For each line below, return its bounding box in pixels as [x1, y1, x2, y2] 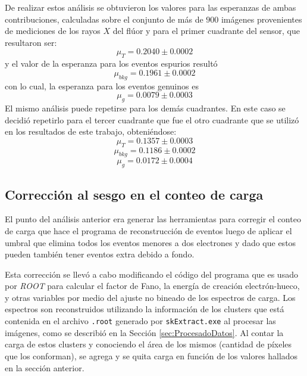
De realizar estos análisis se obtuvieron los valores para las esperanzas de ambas [5, 1, 296, 13]
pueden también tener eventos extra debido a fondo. [5, 248, 195, 260]
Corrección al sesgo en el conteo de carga [5, 185, 264, 203]
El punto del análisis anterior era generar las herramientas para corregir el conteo [5, 213, 301, 225]
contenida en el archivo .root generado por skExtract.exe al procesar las [5, 315, 276, 327]
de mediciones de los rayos [5, 24, 101, 37]
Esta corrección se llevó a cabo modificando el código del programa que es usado [5, 268, 298, 280]
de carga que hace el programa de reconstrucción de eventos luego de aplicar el [5, 224, 292, 237]
